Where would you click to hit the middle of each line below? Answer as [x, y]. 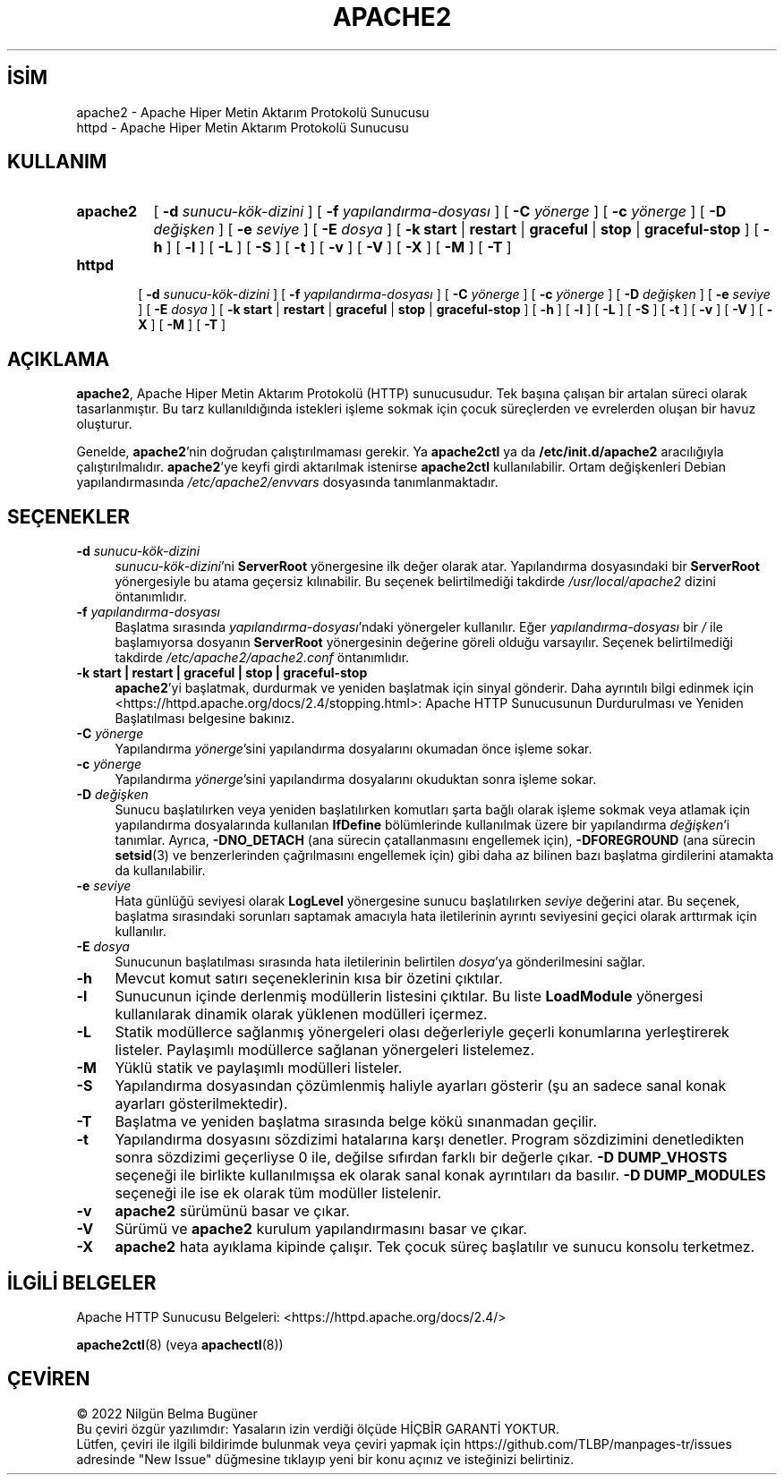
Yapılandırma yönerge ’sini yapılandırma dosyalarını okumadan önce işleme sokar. [354, 749]
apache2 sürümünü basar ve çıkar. [232, 1211]
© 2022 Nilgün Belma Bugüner [167, 1413]
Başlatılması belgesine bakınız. [205, 719]
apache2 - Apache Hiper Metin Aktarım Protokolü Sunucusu [253, 112]
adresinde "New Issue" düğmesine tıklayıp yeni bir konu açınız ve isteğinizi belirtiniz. [325, 1459]
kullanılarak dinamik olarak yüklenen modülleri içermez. [301, 1014]
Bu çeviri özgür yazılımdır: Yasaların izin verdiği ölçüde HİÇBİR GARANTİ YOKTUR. [318, 1428]
